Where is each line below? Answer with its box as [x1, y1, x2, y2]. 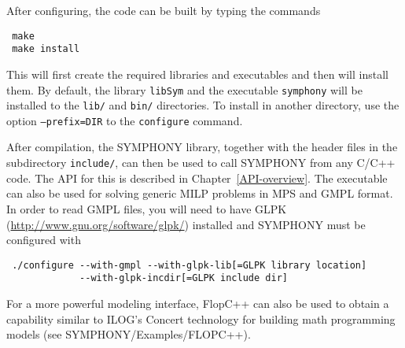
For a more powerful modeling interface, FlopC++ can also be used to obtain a [6, 295, 389, 311]
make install [12, 43, 80, 55]
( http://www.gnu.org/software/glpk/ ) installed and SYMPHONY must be [6, 216, 366, 232]
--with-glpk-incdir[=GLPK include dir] [79, 272, 288, 284]
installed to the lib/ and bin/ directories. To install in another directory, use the [6, 97, 399, 113]
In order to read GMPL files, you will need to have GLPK [6, 200, 287, 217]
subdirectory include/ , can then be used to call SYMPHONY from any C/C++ [6, 154, 396, 171]
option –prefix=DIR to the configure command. [6, 112, 243, 128]
